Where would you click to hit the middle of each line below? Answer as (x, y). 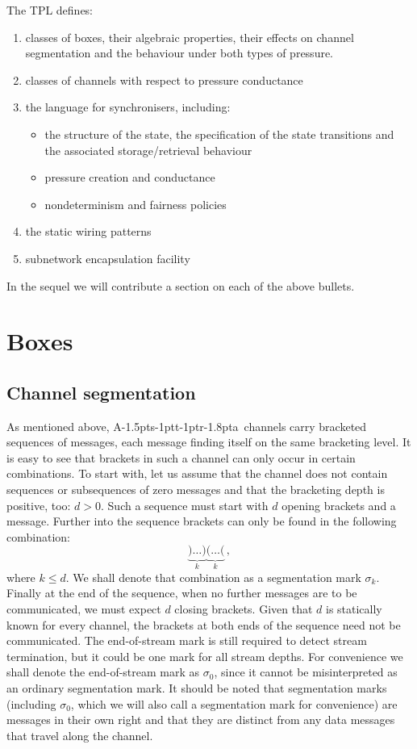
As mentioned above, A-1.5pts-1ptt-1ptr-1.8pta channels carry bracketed (187, 426)
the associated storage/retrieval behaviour (148, 150)
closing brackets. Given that (244, 609)
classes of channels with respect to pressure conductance (164, 80)
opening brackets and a (339, 505)
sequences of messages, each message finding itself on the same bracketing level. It (209, 442)
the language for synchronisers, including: (128, 107)
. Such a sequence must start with (185, 505)
